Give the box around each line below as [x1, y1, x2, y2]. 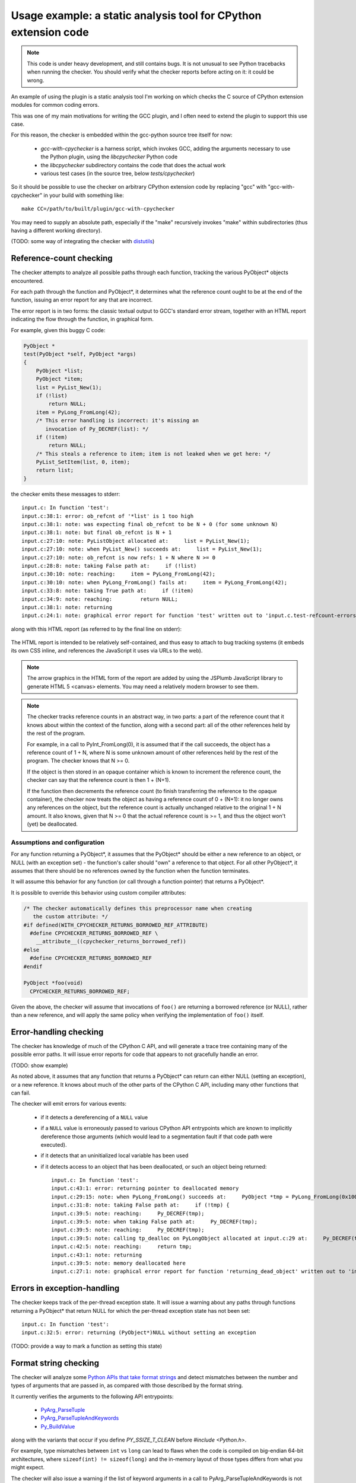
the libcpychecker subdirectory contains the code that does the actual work [40, 161, 226, 168]
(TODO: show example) [11, 1062, 68, 1069]
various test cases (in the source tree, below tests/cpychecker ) [40, 170, 195, 177]
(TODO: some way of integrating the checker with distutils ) [11, 238, 155, 245]
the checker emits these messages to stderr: [11, 490, 120, 498]
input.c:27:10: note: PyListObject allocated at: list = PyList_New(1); [21, 537, 250, 544]
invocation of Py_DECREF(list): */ [45, 425, 149, 432]
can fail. [11, 1089, 31, 1096]
